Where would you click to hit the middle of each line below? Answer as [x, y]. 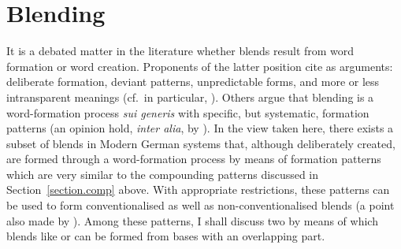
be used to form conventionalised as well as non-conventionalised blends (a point [200, 205]
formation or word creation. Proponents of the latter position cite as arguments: [200, 66]
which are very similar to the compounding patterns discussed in [163, 174]
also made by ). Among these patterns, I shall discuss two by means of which [192, 220]
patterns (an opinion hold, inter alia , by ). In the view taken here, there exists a [200, 128]
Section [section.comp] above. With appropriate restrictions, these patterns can [198, 190]
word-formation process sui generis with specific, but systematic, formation [188, 112]
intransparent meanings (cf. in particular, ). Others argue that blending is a [190, 97]
